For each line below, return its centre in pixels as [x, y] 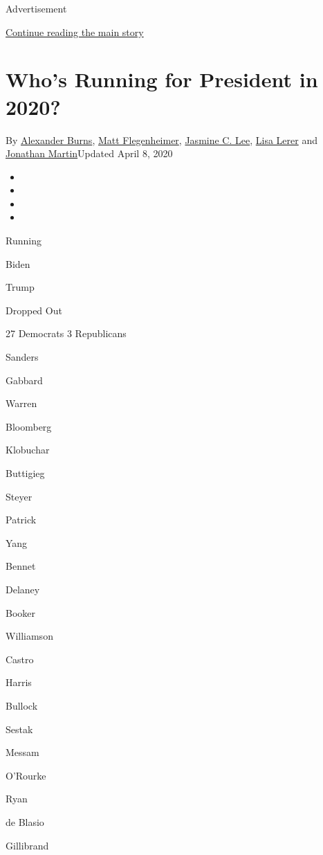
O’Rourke [26, 775]
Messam [22, 752]
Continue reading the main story [75, 31]
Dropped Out [34, 310]
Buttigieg [25, 473]
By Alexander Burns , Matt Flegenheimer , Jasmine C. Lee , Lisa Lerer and [161, 139]
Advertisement [36, 8]
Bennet [21, 566]
